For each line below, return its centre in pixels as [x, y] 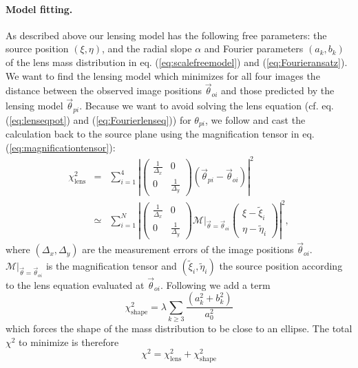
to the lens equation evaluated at [75, 284]
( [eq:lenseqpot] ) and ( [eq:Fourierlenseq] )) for [98, 119]
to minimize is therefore [69, 342]
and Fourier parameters [254, 48]
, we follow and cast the [255, 119]
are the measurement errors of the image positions [188, 249]
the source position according [281, 266]
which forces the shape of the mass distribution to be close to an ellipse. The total [179, 328]
